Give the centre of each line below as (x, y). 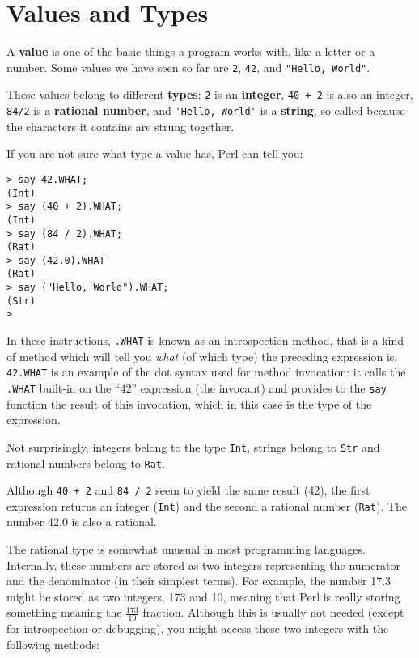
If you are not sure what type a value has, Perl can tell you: (155, 153)
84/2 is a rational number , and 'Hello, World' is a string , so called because (206, 110)
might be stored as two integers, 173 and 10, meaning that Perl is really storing (203, 596)
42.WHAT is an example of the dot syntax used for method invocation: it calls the (206, 372)
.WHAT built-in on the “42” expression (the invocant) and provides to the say (197, 388)
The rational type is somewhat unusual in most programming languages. (186, 549)
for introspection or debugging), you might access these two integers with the (198, 628)
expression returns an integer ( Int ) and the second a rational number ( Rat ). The (207, 505)
